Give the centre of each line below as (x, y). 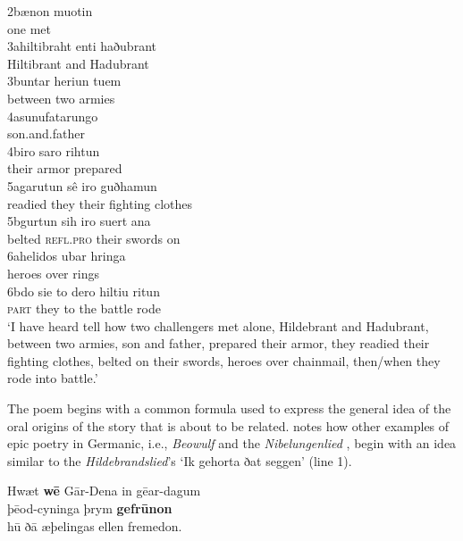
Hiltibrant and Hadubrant (78, 63)
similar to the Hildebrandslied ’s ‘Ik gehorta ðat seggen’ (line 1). (180, 460)
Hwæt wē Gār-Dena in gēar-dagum (104, 491)
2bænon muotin (50, 11)
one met (29, 28)
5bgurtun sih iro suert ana (79, 221)
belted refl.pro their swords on (94, 238)
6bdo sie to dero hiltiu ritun (84, 291)
